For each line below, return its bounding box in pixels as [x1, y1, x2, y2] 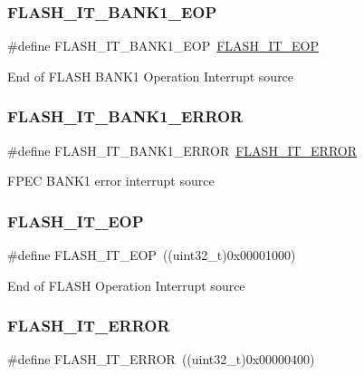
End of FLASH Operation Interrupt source [7, 275, 245, 294]
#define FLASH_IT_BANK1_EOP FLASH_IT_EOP [7, 36, 320, 55]
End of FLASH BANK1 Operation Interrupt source [7, 66, 294, 85]
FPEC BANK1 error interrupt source [7, 171, 215, 190]
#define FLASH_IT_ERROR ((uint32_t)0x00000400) [7, 350, 315, 369]
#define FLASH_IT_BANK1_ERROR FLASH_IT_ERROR [7, 140, 357, 159]
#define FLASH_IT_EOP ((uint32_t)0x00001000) [7, 245, 296, 264]
